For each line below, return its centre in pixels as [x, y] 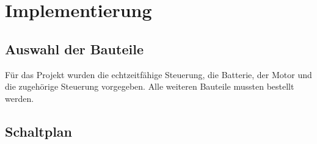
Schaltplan [38, 131]
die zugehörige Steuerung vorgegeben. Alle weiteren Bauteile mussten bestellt [150, 86]
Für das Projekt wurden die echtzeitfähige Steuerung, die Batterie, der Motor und [158, 74]
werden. [20, 98]
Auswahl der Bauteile [74, 49]
